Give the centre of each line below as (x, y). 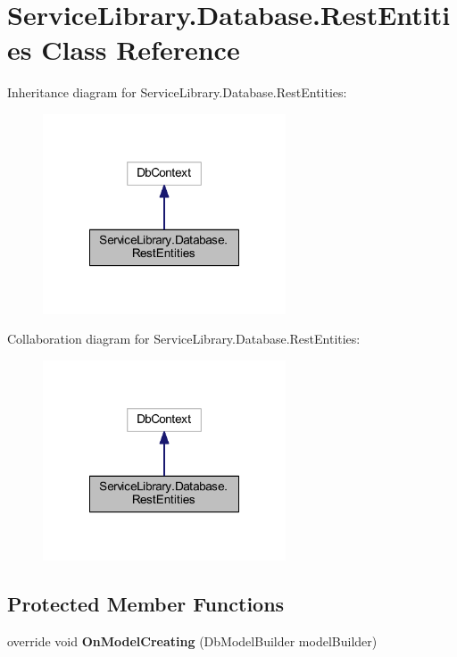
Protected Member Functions (146, 604)
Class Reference (141, 50)
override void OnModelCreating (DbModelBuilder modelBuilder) (192, 640)
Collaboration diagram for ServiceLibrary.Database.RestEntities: (184, 339)
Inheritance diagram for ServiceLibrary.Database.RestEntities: (177, 92)
